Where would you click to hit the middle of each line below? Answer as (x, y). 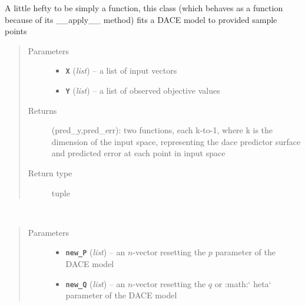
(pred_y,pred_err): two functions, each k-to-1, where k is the (162, 130)
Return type (50, 173)
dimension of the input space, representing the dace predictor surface (176, 141)
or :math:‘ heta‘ (243, 283)
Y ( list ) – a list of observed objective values (143, 91)
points (16, 31)
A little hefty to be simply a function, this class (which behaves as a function (144, 8)
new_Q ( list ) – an (95, 283)
